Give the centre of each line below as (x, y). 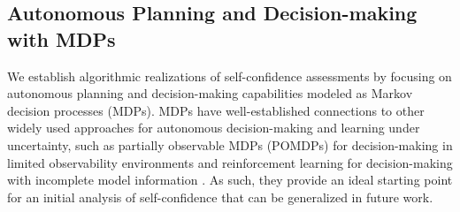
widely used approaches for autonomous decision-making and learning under (214, 128)
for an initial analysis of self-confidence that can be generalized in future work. (220, 197)
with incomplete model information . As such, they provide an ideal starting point (230, 180)
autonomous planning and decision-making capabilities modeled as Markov (210, 93)
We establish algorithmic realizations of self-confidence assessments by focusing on (230, 76)
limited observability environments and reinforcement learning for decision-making (230, 162)
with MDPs (61, 38)
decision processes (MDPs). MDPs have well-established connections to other (216, 110)
